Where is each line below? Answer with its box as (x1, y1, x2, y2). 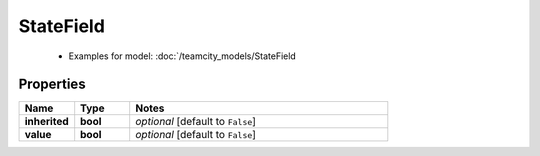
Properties (18, 76, 86, 93)
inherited (24, 115, 69, 129)
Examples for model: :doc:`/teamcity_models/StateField (68, 50, 297, 62)
